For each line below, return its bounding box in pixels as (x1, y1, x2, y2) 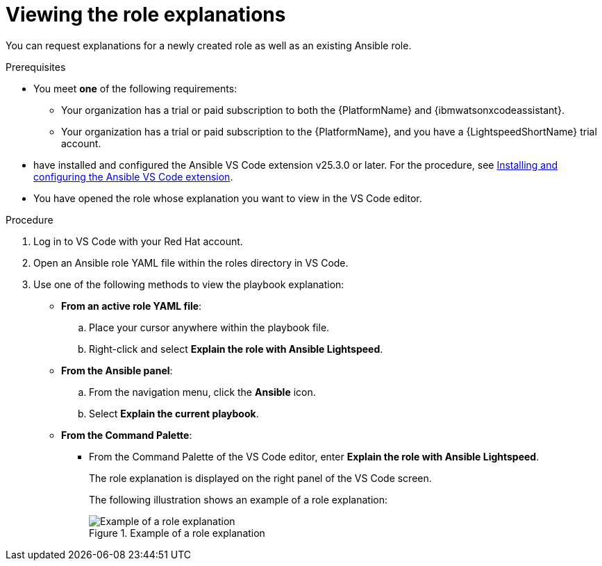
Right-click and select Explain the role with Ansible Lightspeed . (89, 342, 383, 355)
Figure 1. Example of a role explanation (89, 526, 265, 539)
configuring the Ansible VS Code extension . (33, 170, 233, 183)
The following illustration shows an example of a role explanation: (89, 493, 387, 506)
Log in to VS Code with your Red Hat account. (33, 235, 243, 247)
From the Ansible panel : (61, 364, 173, 376)
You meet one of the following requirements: (33, 82, 237, 94)
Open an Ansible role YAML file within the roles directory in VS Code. (33, 256, 349, 269)
